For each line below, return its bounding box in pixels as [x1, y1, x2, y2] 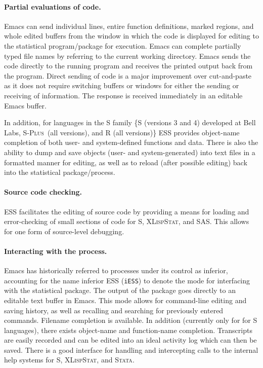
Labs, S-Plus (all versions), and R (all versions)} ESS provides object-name [4, 127, 240, 137]
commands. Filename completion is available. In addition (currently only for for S [4, 315, 257, 325]
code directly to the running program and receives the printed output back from [4, 60, 253, 71]
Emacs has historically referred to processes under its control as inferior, [4, 265, 228, 276]
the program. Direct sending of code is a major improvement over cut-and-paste [4, 70, 252, 81]
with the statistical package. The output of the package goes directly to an [4, 285, 236, 296]
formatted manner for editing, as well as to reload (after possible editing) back [4, 157, 247, 167]
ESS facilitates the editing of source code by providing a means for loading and [4, 206, 249, 216]
